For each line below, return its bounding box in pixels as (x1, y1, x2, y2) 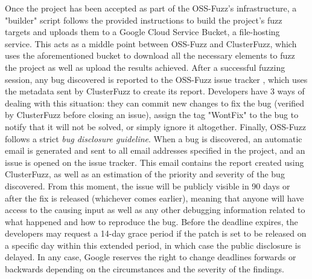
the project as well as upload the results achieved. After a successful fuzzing (5, 61, 285, 73)
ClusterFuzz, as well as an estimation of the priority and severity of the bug (5, 168, 285, 180)
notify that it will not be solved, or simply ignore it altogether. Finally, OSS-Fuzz (5, 120, 306, 133)
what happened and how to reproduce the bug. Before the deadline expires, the (5, 215, 298, 228)
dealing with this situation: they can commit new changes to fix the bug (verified (5, 96, 305, 109)
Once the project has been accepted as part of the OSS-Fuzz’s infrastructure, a (5, 2, 297, 14)
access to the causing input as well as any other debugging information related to (5, 203, 305, 216)
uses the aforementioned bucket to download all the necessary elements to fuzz (5, 49, 295, 62)
